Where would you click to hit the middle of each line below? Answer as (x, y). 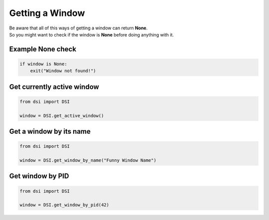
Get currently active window (54, 87)
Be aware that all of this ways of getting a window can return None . (78, 28)
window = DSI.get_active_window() (62, 115)
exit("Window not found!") (63, 71)
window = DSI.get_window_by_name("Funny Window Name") (88, 160)
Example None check (43, 49)
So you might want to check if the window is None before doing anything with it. (92, 34)
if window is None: (43, 64)
